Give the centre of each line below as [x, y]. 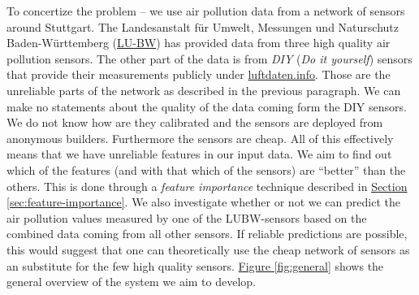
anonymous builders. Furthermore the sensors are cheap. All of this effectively [200, 138]
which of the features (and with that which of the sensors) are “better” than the [206, 169]
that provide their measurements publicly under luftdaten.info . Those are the [199, 74]
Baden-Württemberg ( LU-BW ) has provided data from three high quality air [199, 43]
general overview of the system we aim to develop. [132, 282]
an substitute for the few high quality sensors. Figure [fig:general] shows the [195, 265]
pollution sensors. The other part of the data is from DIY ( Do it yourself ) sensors [209, 58]
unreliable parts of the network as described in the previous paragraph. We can [204, 90]
